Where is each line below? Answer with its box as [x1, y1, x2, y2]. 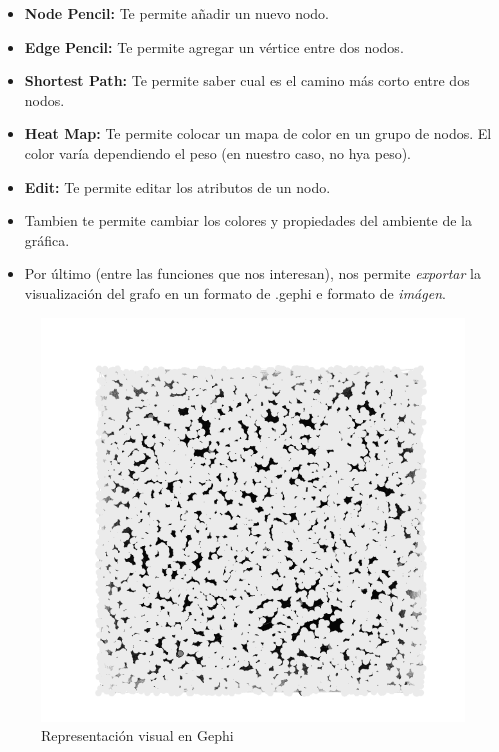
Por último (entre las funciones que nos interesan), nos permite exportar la [24, 263, 481, 284]
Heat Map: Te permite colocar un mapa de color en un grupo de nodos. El [24, 123, 492, 144]
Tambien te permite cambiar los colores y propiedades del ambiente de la [24, 210, 472, 231]
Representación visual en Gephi [41, 725, 234, 746]
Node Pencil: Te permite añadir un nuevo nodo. [24, 3, 330, 23]
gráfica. [24, 229, 70, 250]
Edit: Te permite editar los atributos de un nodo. [24, 176, 331, 197]
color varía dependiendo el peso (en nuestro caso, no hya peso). [24, 142, 411, 163]
